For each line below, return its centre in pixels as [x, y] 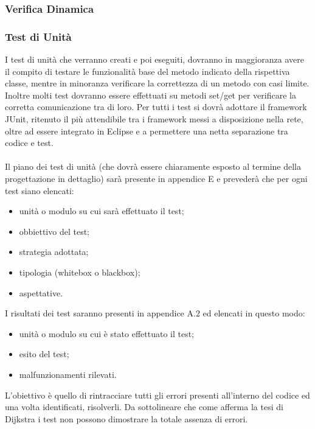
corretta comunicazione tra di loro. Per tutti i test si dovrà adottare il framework [156, 107]
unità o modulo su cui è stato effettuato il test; [107, 333]
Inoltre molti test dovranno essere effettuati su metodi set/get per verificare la [151, 95]
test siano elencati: [40, 190]
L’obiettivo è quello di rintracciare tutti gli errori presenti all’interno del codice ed [157, 395]
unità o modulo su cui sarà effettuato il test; [102, 211]
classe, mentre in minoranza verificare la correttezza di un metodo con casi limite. [157, 83]
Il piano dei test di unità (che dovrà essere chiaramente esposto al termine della [153, 166]
